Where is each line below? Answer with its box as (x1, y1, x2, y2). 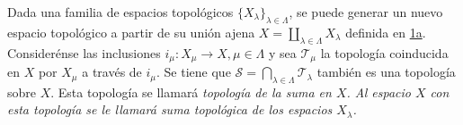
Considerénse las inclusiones (7, 43, 161, 62)
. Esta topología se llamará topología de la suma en (50, 82, 332, 101)
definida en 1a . (345, 22, 426, 41)
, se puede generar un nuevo (289, 3, 443, 21)
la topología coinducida (320, 43, 449, 62)
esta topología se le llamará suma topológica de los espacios (7, 100, 333, 119)
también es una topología (316, 62, 456, 81)
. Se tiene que (156, 62, 231, 81)
